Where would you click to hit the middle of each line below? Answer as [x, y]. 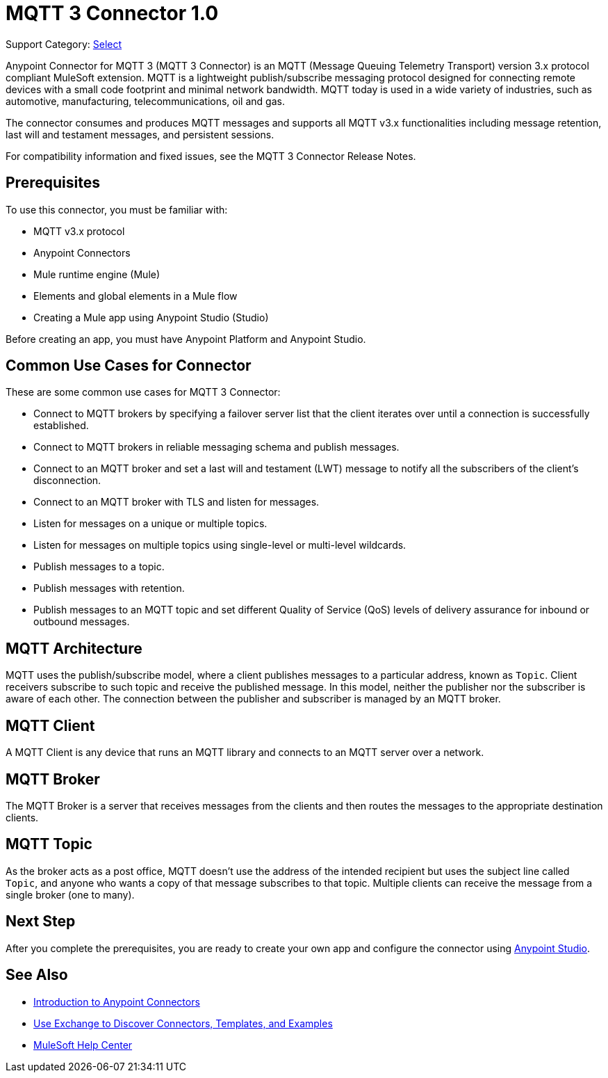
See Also [37, 975]
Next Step [41, 922]
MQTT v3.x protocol [79, 231]
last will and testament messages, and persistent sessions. [140, 134]
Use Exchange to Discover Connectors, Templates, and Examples [183, 1023]
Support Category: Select [64, 44]
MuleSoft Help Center [83, 1045]
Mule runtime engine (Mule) [97, 274]
